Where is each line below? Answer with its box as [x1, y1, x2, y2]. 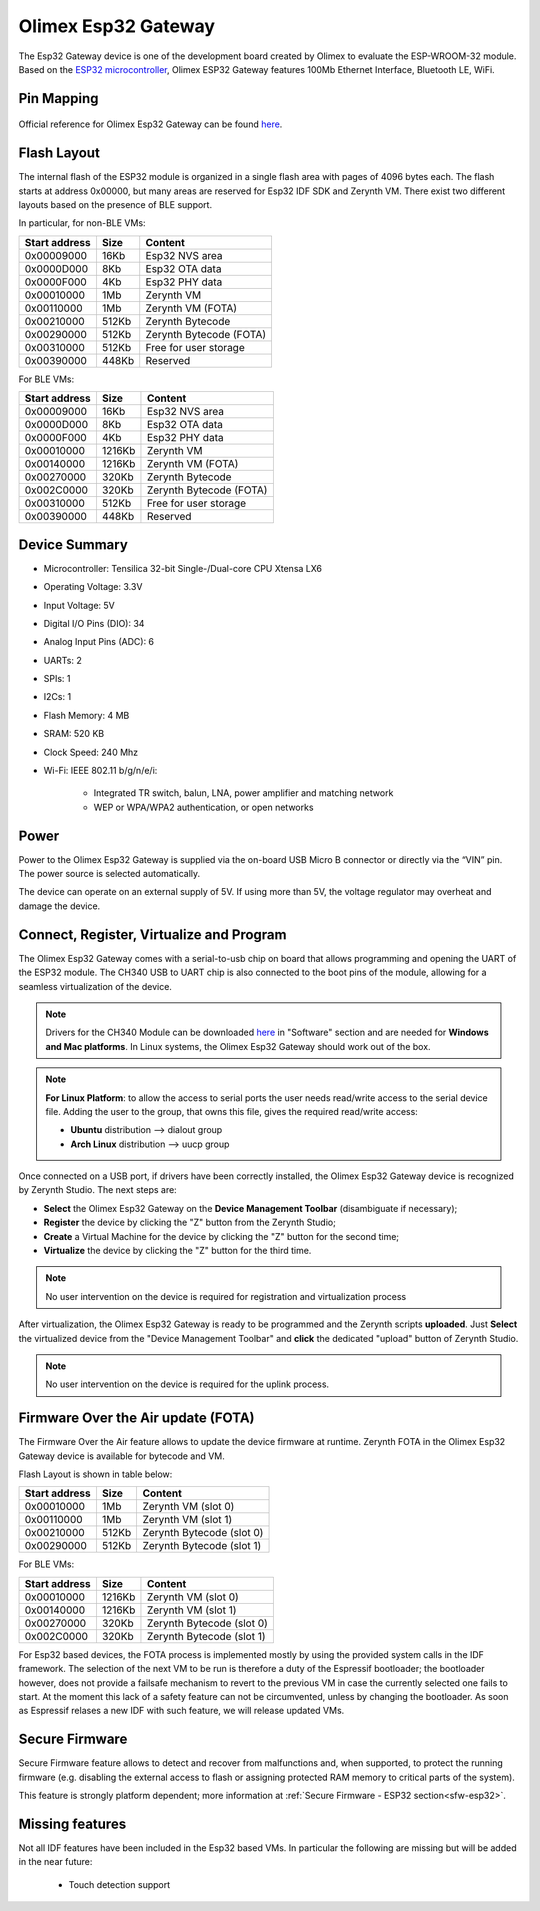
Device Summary [18, 536, 129, 553]
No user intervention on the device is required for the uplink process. [45, 1378, 330, 1390]
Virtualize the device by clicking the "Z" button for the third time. [43, 1245, 312, 1257]
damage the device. [18, 900, 101, 912]
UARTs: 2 [43, 654, 82, 666]
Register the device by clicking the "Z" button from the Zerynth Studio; [43, 1216, 337, 1229]
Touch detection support [68, 1878, 171, 1890]
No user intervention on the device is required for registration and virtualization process [45, 1290, 407, 1302]
